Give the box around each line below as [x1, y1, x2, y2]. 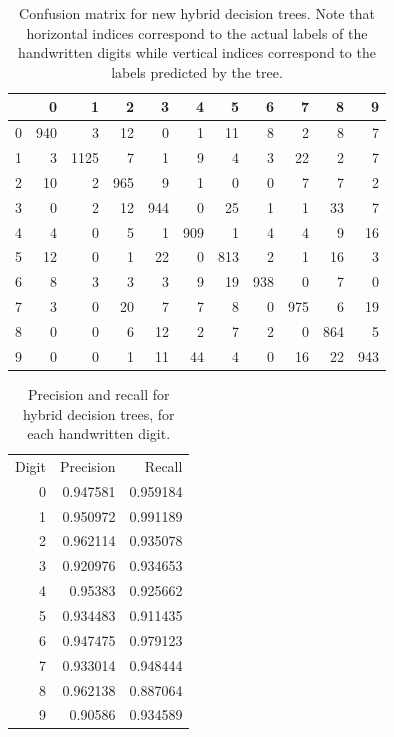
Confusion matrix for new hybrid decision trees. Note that [19, 3, 375, 23]
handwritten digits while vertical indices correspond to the [18, 42, 376, 63]
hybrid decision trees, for [22, 403, 175, 424]
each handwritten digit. [27, 423, 171, 444]
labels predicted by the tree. [111, 61, 283, 82]
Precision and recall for [27, 383, 170, 404]
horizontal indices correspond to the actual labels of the [26, 22, 368, 43]
